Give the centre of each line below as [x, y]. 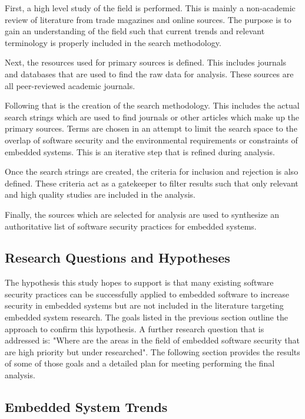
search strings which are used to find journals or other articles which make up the [152, 117]
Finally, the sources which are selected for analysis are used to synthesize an [142, 214]
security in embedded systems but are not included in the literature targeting [144, 305]
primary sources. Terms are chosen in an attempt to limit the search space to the [151, 128]
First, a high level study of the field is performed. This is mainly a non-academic [150, 8]
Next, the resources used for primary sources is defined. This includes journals [146, 62]
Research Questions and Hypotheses [117, 258]
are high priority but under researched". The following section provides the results [152, 351]
